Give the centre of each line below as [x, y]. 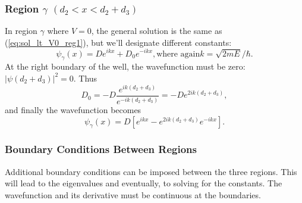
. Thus [85, 78]
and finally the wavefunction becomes [73, 110]
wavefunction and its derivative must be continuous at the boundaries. [133, 194]
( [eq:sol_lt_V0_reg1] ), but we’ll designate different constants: [118, 42]
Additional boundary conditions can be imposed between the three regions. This [151, 171]
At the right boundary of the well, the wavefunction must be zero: [125, 66]
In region [21, 31]
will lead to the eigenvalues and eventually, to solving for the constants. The [144, 183]
